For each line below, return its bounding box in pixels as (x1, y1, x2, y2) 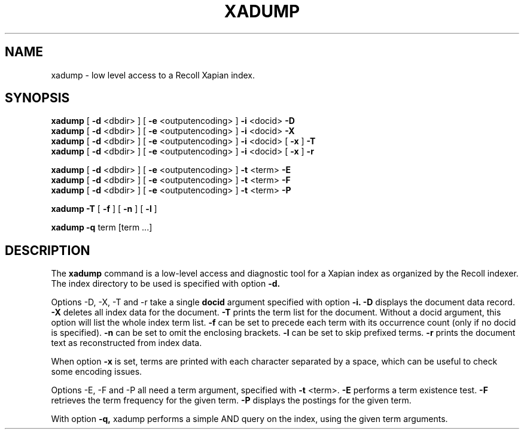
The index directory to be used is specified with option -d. (51, 278, 281, 289)
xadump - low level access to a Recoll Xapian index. (51, 69, 255, 80)
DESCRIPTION (5, 242, 90, 258)
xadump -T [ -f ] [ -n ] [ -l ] (51, 204, 157, 214)
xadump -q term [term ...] (51, 222, 153, 233)
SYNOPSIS (5, 90, 70, 106)
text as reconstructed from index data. (51, 338, 202, 348)
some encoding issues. (51, 366, 142, 377)
